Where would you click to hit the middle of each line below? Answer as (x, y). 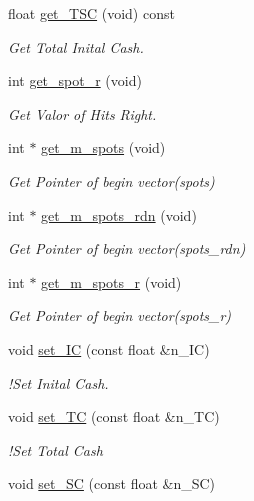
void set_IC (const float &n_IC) (109, 348)
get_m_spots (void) (103, 147)
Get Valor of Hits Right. (82, 113)
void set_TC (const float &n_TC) (114, 416)
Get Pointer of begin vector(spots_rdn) (127, 248)
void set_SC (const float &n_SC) (112, 483)
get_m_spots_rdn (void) (119, 214)
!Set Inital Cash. (58, 382)
